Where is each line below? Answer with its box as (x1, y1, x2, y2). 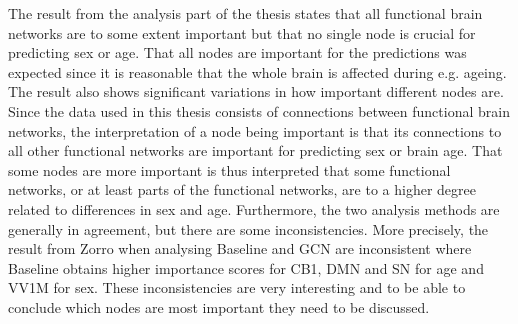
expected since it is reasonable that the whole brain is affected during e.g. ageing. (8, 61, 507, 82)
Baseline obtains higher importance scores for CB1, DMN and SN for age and (8, 257, 484, 278)
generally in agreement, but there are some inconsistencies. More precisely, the (8, 218, 489, 239)
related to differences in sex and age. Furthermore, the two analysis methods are (8, 198, 500, 219)
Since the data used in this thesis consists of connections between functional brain (8, 100, 510, 121)
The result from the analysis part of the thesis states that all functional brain (8, 3, 483, 23)
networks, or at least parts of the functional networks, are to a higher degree (8, 179, 477, 200)
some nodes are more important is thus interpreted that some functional (8, 159, 451, 180)
